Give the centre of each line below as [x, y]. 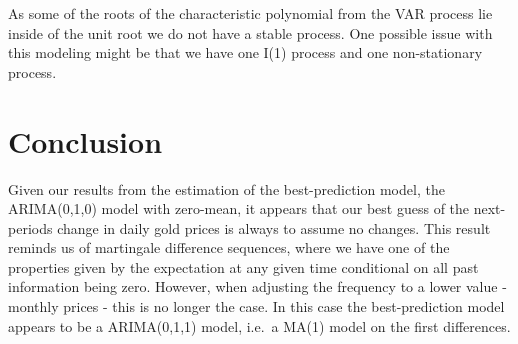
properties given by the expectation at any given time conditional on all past [243, 266]
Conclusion [85, 140]
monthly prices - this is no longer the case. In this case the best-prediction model [256, 306]
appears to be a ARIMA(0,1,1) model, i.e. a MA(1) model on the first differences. [259, 325]
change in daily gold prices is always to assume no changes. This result [274, 227]
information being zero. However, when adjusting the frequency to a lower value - [257, 286]
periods [30, 227]
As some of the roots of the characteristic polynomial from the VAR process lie [250, 13]
